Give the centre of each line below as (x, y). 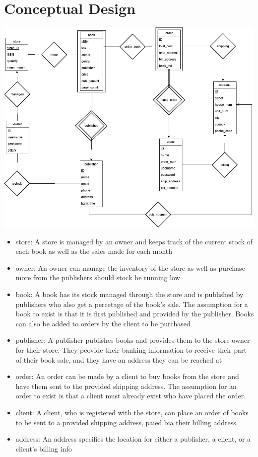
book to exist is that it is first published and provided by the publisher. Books (135, 314)
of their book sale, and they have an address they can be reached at (119, 359)
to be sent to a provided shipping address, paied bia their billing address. (127, 422)
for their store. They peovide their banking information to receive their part (131, 350)
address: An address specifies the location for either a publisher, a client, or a (133, 439)
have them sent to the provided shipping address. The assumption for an (126, 386)
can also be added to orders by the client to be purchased (103, 323)
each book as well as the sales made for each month (94, 251)
